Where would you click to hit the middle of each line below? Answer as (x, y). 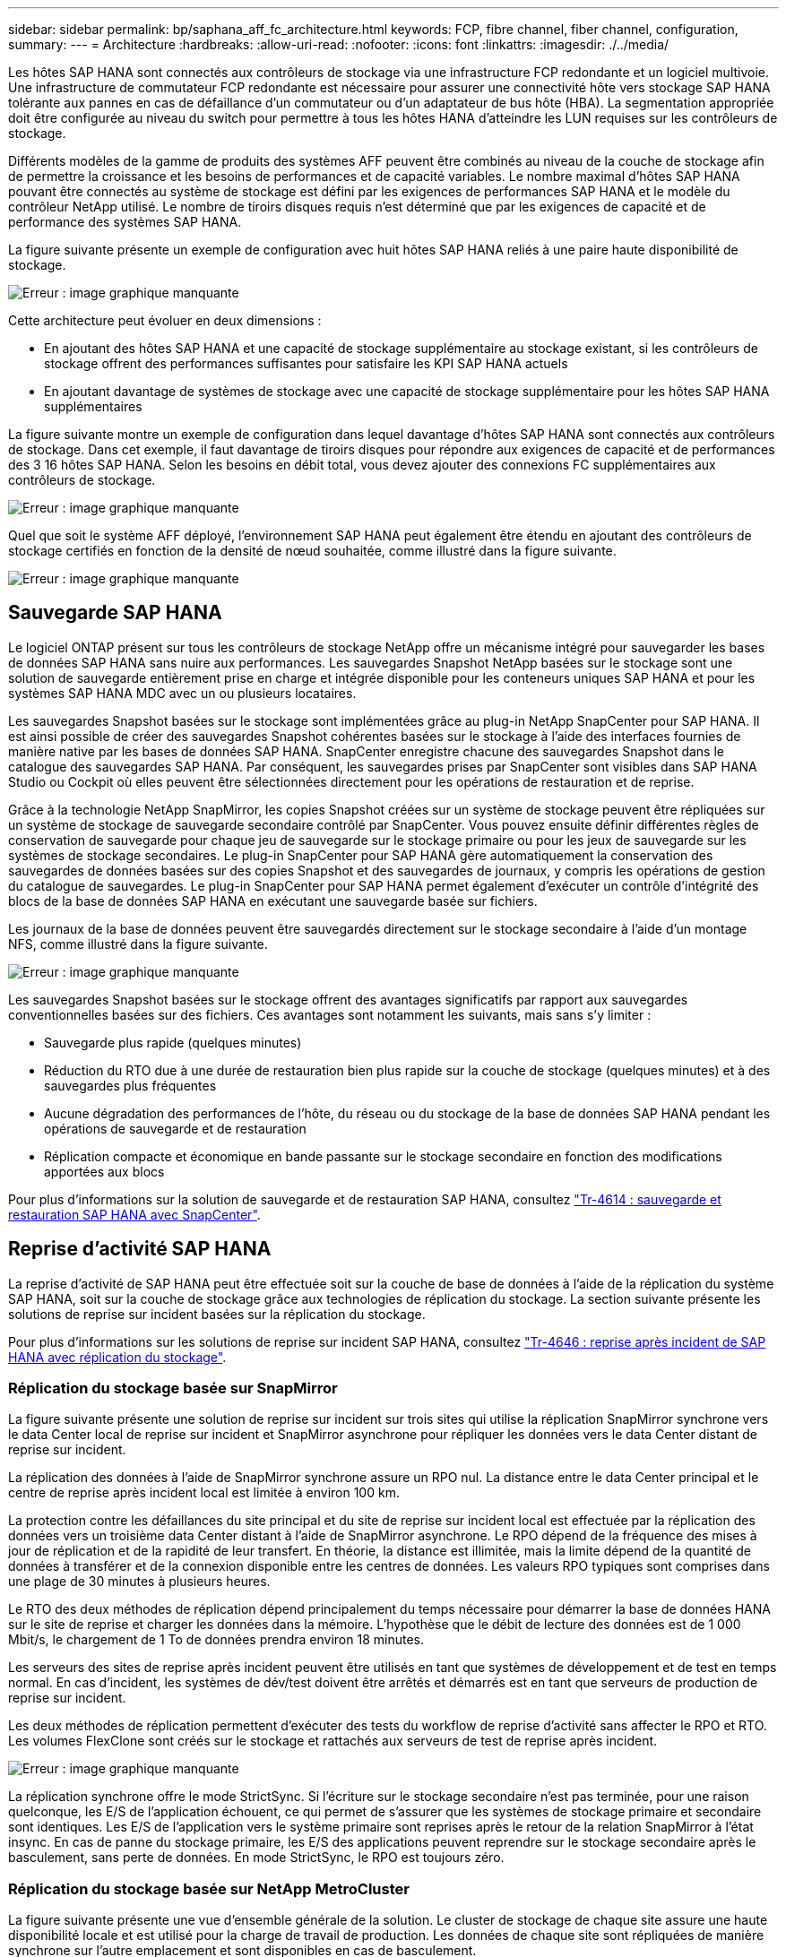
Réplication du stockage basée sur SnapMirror (173, 1388)
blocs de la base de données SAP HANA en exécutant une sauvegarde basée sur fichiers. (273, 901)
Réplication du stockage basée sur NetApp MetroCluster (209, 1888)
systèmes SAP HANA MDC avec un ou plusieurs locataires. (182, 693)
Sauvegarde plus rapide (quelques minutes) (173, 1042)
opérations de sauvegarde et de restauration (175, 1128)
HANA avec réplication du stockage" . (117, 1357)
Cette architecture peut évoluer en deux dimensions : (165, 320)
